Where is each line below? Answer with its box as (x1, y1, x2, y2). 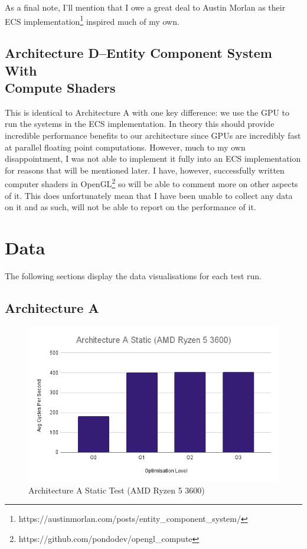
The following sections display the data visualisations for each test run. (5, 269, 262, 282)
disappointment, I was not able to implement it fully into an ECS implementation (5, 152, 301, 165)
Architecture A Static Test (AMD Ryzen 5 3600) (28, 483, 205, 496)
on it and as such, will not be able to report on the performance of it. (5, 201, 256, 213)
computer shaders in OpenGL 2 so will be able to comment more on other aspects (5, 176, 298, 190)
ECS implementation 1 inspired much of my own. (5, 13, 179, 27)
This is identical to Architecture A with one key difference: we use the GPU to (5, 106, 290, 118)
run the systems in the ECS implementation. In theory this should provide (5, 117, 275, 130)
